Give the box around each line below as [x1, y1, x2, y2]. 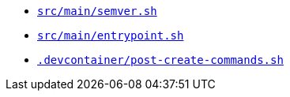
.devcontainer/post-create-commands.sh [37, 54, 284, 66]
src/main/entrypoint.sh [37, 29, 184, 42]
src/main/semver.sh [37, 5, 157, 17]
